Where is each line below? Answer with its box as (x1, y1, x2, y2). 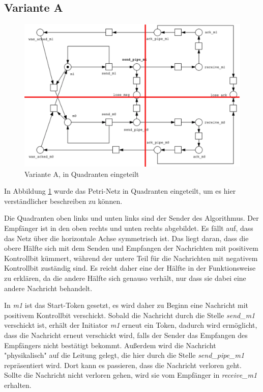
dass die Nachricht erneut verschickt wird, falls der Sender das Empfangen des (4, 330, 248, 341)
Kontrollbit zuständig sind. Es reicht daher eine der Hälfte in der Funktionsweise (4, 263, 256, 273)
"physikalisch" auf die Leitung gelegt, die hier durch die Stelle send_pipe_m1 (4, 350, 245, 360)
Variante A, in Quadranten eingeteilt (24, 168, 139, 179)
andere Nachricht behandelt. (4, 282, 93, 293)
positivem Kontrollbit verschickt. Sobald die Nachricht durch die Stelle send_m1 (4, 309, 255, 320)
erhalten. (4, 379, 32, 390)
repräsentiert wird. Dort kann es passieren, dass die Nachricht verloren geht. (4, 359, 242, 370)
